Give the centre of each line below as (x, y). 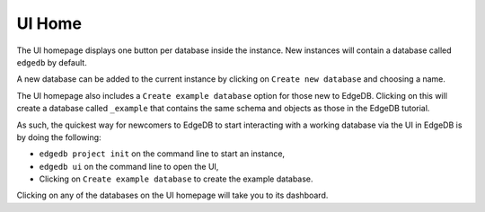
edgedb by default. (52, 62)
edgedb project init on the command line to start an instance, (162, 154)
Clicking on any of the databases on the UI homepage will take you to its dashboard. (172, 195)
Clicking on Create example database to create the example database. (176, 179)
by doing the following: (59, 137)
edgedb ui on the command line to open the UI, (129, 166)
